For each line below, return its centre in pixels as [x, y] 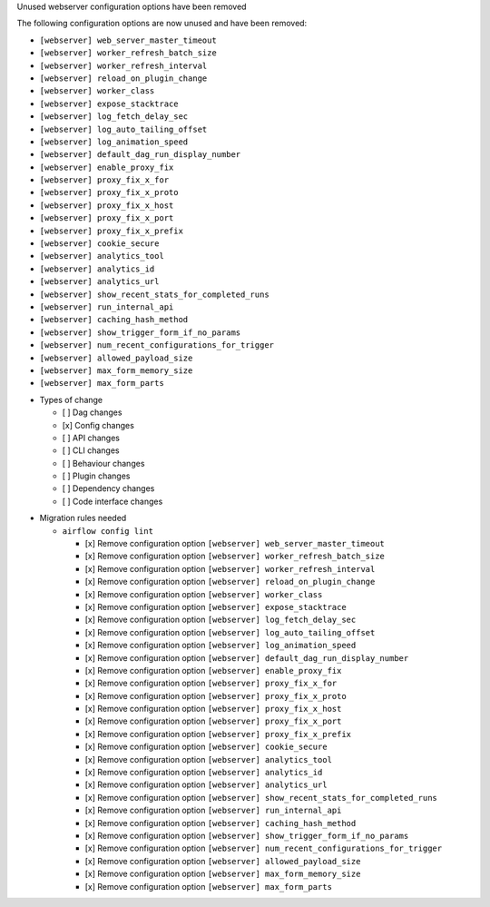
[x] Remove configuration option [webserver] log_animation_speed [220, 646]
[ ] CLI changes [91, 450]
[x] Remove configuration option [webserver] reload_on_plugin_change [230, 582]
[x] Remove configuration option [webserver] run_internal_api [213, 810]
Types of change [71, 399]
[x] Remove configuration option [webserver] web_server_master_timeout [235, 544]
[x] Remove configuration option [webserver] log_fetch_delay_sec [220, 620]
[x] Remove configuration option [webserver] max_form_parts [209, 886]
